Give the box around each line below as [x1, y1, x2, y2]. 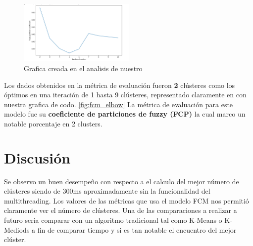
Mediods [4, 224, 30, 235]
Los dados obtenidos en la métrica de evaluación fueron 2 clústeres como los [4, 80, 235, 90]
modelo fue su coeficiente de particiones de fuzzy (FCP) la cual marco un [4, 109, 246, 119]
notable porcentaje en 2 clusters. [4, 118, 102, 128]
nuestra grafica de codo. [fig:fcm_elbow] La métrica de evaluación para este [4, 99, 233, 109]
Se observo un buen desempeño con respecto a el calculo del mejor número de [4, 176, 239, 186]
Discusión [4, 147, 71, 167]
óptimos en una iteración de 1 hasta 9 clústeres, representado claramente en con [4, 89, 247, 100]
